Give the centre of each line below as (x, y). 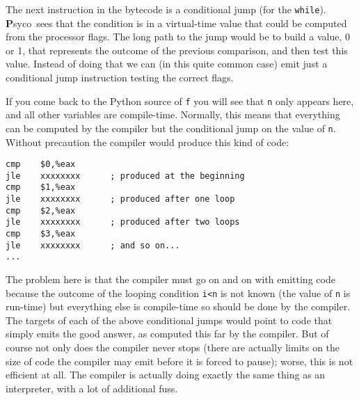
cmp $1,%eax (41, 187)
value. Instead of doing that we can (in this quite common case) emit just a (167, 64)
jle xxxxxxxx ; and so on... (93, 245)
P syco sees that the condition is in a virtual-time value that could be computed (176, 23)
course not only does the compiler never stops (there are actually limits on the (173, 347)
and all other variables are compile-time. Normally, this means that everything (173, 114)
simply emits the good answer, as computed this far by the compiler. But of (167, 334)
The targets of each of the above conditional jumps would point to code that (169, 320)
